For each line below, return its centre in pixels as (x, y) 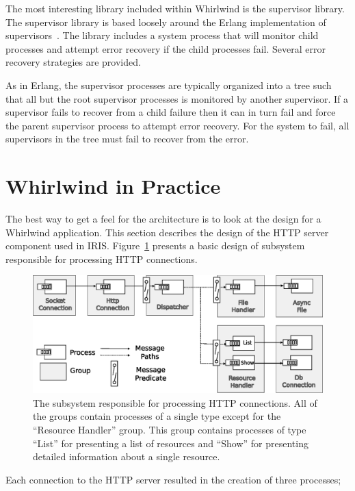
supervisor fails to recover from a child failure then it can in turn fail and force (171, 112)
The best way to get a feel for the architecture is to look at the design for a (163, 219)
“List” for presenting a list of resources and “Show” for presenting (171, 443)
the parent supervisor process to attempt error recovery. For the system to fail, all (177, 125)
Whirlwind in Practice (113, 186)
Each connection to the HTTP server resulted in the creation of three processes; (173, 479)
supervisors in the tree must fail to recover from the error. (127, 139)
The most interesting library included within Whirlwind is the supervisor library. (175, 8)
